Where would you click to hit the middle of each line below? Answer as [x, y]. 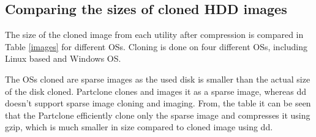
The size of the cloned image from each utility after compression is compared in [154, 35]
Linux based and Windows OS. [63, 58]
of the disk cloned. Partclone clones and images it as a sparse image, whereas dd [156, 91]
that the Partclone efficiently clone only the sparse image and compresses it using [158, 115]
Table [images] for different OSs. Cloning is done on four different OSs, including [156, 46]
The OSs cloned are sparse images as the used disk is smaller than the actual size [158, 79]
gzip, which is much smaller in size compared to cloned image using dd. [139, 127]
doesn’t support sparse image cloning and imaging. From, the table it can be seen [158, 103]
